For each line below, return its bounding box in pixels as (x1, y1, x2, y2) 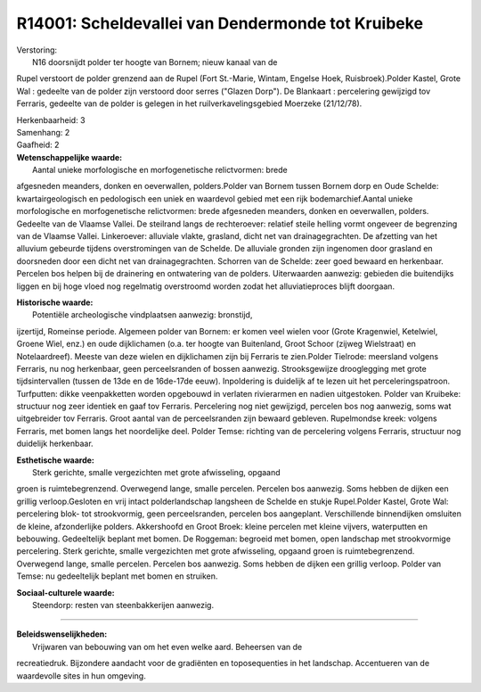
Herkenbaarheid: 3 (16, 114, 86, 125)
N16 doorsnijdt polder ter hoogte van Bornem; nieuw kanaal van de (32, 56, 278, 67)
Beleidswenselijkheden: (16, 629, 108, 639)
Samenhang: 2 (16, 127, 70, 137)
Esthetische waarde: (16, 455, 95, 465)
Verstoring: (16, 45, 58, 55)
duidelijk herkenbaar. (16, 438, 94, 449)
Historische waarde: (16, 297, 94, 308)
